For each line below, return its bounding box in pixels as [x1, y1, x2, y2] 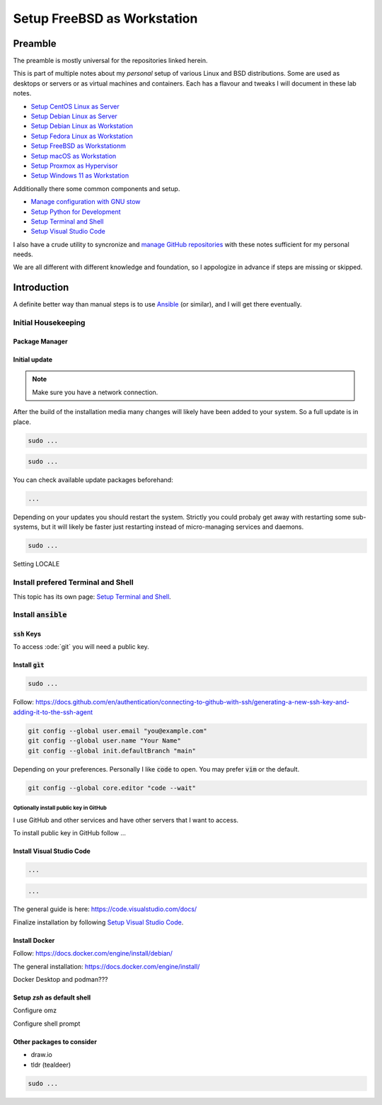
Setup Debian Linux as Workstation [30, 122, 134, 130]
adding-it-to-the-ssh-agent [13, 708, 93, 716]
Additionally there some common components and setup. [13, 184, 180, 193]
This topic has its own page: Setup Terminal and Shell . [13, 592, 171, 601]
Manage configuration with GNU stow [30, 197, 141, 206]
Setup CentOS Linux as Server [30, 102, 120, 110]
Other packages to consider [13, 1037, 97, 1046]
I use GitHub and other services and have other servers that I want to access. [13, 815, 239, 824]
